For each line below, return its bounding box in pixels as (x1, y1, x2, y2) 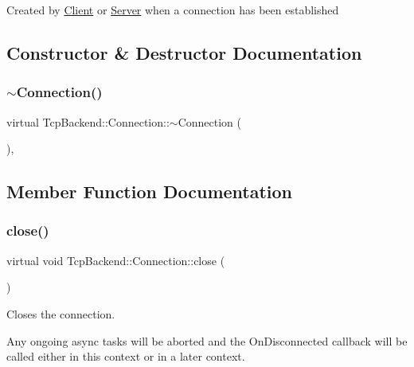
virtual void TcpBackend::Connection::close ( (6, 252, 225, 268)
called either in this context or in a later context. (6, 348, 245, 365)
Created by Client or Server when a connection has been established (6, 2, 339, 18)
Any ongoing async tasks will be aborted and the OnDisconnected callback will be (6, 332, 408, 349)
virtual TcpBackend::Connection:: (6, 113, 170, 130)
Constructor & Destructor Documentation (6, 40, 362, 64)
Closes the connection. (6, 305, 115, 322)
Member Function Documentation (6, 179, 293, 204)
